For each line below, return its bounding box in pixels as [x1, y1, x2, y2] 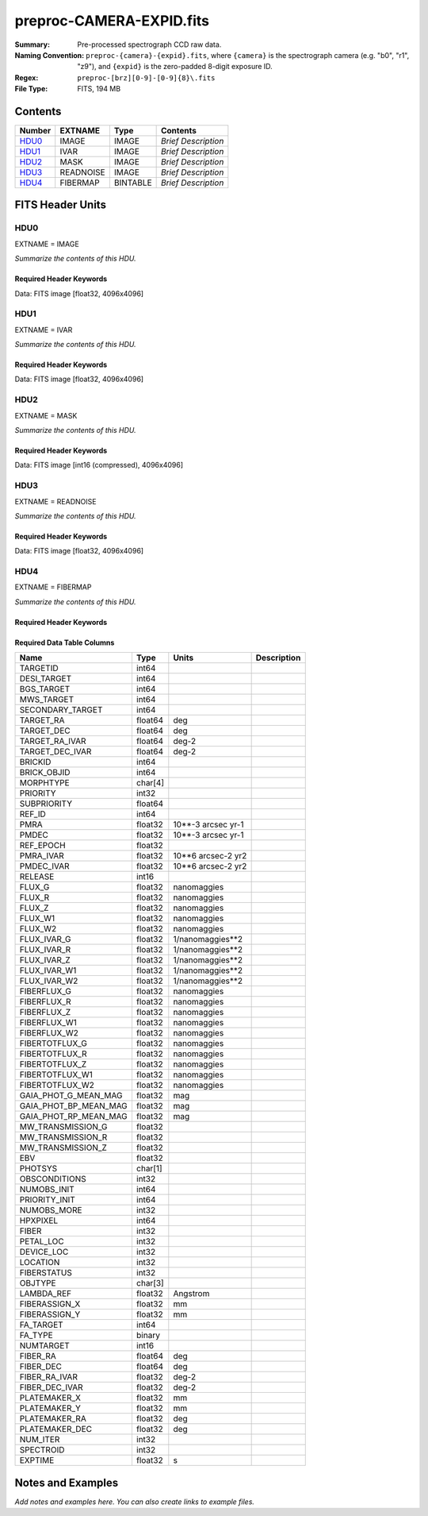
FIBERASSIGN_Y [19, 1309, 81, 1320]
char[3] [136, 1278, 164, 1289]
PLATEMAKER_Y [19, 1402, 81, 1414]
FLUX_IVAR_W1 [19, 965, 77, 976]
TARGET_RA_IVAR [19, 735, 86, 746]
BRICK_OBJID [19, 767, 71, 778]
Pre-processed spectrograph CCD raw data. [77, 40, 222, 49]
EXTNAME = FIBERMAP [14, 582, 92, 592]
